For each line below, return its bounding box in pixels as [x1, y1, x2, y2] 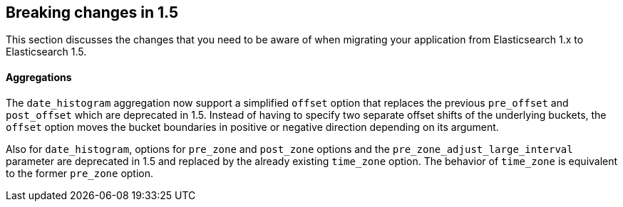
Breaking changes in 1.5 [6, 4, 178, 21]
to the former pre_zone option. [6, 166, 154, 179]
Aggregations [6, 71, 72, 84]
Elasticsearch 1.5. [6, 46, 87, 58]
